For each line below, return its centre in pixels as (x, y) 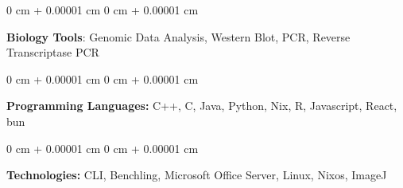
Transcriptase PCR (53, 52)
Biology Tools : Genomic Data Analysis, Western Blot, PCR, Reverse (178, 36)
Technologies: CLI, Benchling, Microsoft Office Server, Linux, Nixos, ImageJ (197, 175)
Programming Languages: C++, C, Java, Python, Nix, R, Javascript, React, (202, 106)
